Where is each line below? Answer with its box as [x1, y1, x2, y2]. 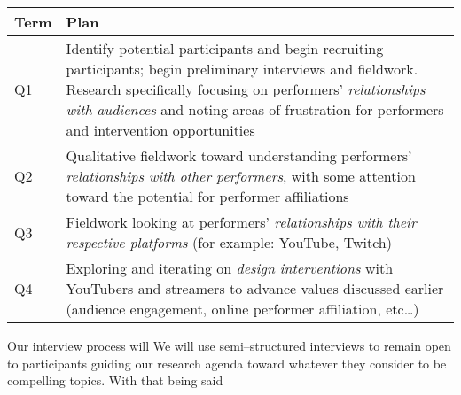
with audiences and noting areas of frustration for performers [66, 99, 444, 120]
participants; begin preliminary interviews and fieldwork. [66, 58, 418, 79]
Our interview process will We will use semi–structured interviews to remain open [7, 337, 451, 354]
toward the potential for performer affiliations [66, 186, 349, 206]
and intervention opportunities [66, 120, 255, 140]
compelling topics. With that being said [7, 371, 223, 390]
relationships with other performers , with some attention [66, 166, 416, 186]
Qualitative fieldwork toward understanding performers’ [66, 145, 412, 166]
